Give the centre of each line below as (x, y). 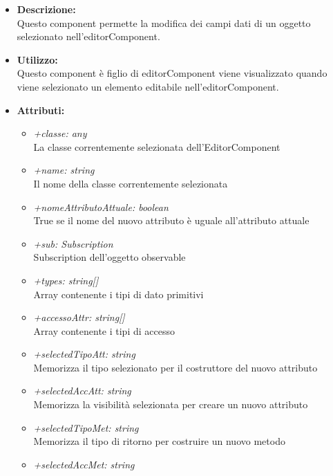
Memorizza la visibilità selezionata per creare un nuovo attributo (171, 404)
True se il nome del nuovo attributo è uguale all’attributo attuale (171, 220)
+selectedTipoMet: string (86, 427)
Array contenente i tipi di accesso (104, 330)
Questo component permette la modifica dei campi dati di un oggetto (164, 22)
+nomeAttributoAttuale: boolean (101, 207)
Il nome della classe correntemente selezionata (131, 183)
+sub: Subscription (73, 243)
